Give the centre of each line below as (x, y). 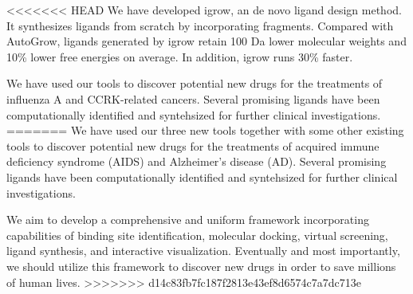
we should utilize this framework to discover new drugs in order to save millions (201, 266)
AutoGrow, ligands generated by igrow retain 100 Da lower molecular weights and (206, 41)
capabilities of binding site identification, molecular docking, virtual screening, (197, 235)
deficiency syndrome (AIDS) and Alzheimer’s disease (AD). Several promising (197, 161)
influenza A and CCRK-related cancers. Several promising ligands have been (193, 98)
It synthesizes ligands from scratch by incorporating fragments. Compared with (200, 25)
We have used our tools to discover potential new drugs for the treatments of (195, 83)
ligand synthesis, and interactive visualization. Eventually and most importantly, (203, 251)
